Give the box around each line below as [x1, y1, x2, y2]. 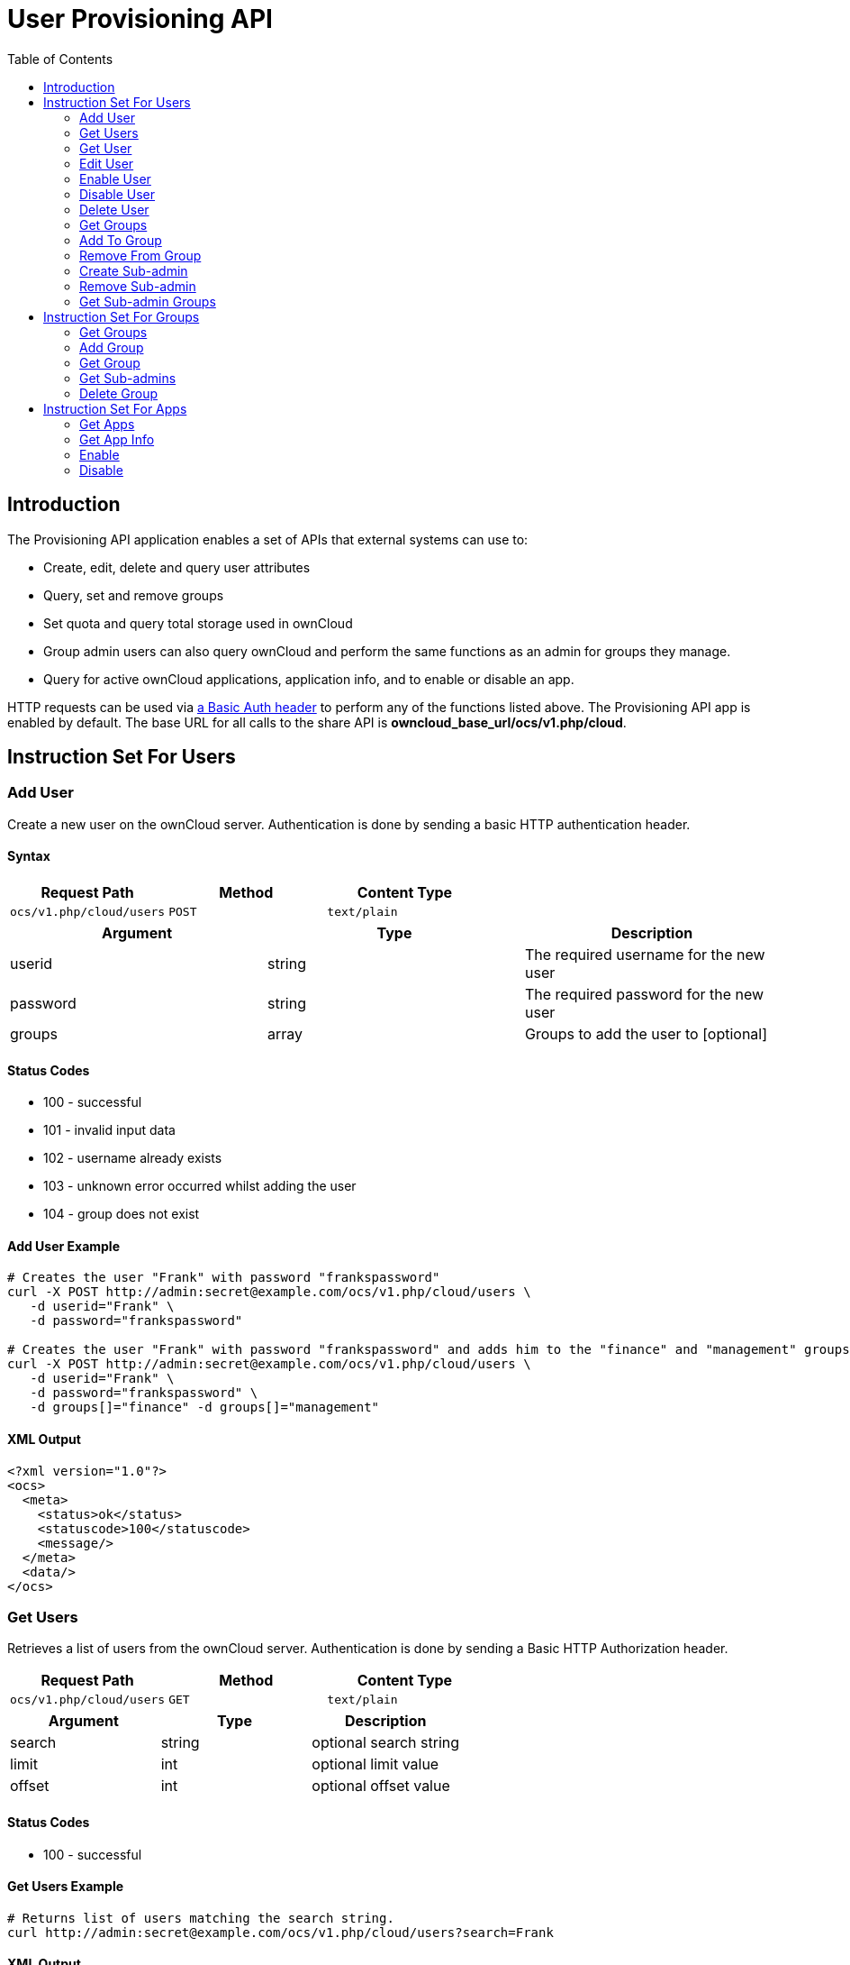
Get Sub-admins [79, 370, 176, 386]
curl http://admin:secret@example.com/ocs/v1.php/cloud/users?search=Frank [7, 1924, 554, 1940]
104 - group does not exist [43, 1206, 200, 1222]
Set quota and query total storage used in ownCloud [43, 615, 353, 631]
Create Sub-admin [79, 262, 188, 279]
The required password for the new [524, 985, 764, 1004]
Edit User [79, 155, 134, 171]
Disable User [79, 186, 156, 202]
